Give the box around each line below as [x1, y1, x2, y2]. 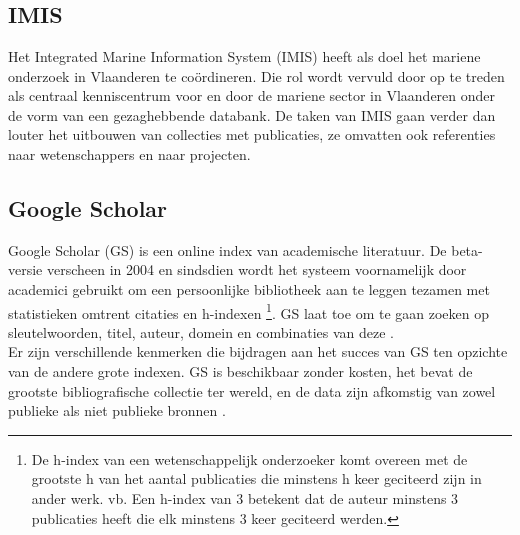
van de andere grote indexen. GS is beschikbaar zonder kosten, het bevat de [8, 360, 473, 381]
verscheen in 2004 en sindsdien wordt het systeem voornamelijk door [46, 259, 467, 280]
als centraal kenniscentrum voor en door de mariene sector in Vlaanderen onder [8, 85, 496, 106]
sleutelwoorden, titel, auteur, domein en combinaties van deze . [8, 321, 395, 342]
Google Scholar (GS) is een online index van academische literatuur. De [8, 239, 447, 260]
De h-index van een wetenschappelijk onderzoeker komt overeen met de [31, 448, 468, 469]
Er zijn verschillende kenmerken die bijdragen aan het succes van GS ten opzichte [8, 341, 508, 362]
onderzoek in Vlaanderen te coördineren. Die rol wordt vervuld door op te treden [8, 65, 505, 86]
